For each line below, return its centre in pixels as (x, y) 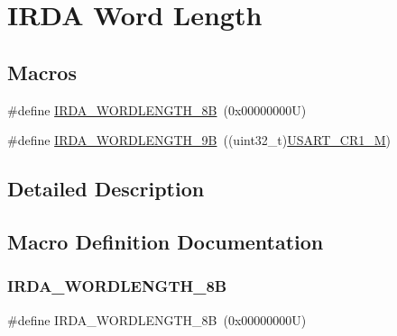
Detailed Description (106, 189)
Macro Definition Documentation (166, 241)
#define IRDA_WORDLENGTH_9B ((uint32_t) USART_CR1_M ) (199, 140)
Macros (42, 72)
